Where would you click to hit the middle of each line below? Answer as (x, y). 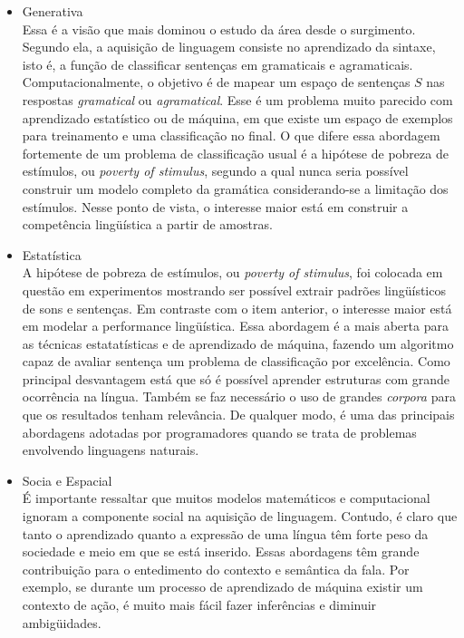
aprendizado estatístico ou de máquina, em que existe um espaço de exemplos (237, 117)
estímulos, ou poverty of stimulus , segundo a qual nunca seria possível (215, 171)
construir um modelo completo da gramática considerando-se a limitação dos (235, 188)
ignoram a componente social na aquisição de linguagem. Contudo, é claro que (240, 516)
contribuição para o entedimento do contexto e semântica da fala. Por (216, 569)
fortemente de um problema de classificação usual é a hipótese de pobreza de (235, 153)
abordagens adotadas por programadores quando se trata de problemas (219, 432)
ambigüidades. (62, 622)
